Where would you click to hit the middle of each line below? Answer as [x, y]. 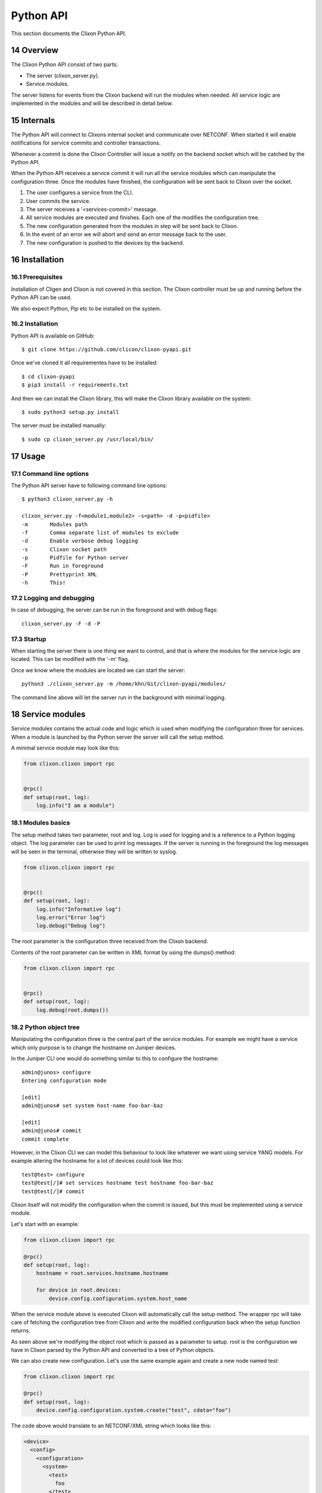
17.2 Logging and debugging [53, 598]
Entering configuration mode [64, 1080]
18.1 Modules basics [41, 823]
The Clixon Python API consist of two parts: [65, 64]
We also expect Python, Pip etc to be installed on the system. [86, 308]
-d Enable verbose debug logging [80, 541]
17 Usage [28, 456]
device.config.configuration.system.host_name [118, 1298]
